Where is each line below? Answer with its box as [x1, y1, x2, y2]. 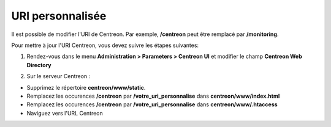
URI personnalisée [11, 9, 107, 23]
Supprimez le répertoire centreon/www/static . [26, 84, 146, 91]
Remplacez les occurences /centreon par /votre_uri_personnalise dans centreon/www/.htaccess [26, 101, 278, 108]
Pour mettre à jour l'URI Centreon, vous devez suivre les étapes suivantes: [11, 42, 199, 49]
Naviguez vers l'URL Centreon [26, 109, 104, 117]
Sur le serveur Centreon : [26, 73, 91, 80]
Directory [26, 61, 51, 68]
